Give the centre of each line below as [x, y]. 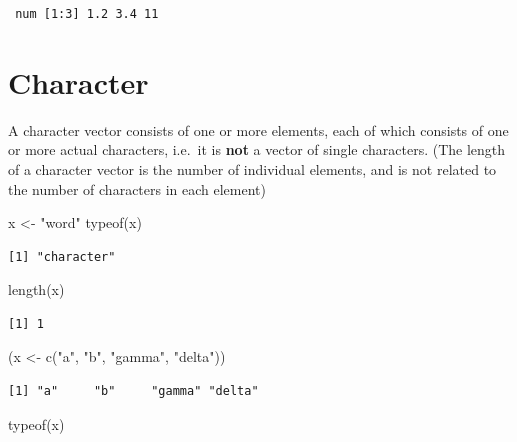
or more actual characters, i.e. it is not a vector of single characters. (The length [257, 149]
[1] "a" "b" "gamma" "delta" [133, 391]
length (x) [36, 289]
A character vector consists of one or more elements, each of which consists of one [258, 129]
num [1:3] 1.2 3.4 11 [87, 14]
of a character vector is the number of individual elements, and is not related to [252, 168]
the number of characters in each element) [137, 188]
